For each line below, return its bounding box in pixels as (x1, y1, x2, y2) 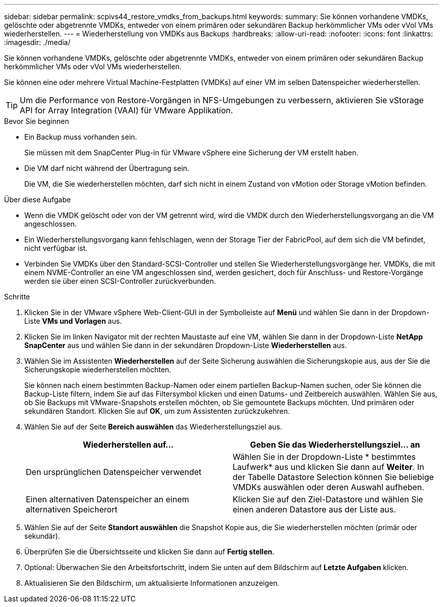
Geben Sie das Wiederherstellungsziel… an (250, 440, 420, 450)
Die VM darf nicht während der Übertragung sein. (24, 164, 190, 172)
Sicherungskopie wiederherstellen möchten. (24, 365, 171, 374)
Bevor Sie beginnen (4, 117, 69, 125)
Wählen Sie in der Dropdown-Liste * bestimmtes (233, 452, 416, 462)
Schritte (4, 292, 30, 301)
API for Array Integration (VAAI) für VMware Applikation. (20, 105, 233, 115)
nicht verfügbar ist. (24, 244, 87, 252)
